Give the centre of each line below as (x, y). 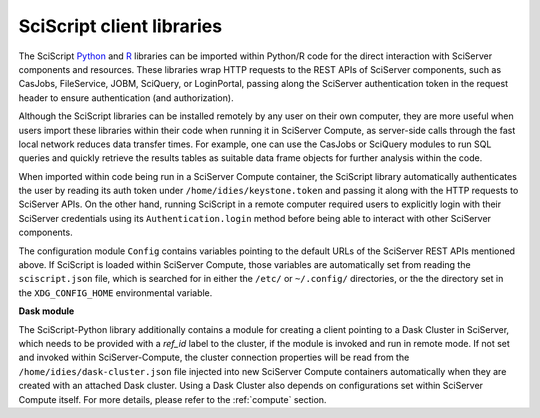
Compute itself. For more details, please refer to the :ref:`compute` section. (172, 399)
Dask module (46, 311)
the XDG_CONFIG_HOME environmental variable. (115, 292)
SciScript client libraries (120, 26)
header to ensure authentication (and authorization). (126, 97)
